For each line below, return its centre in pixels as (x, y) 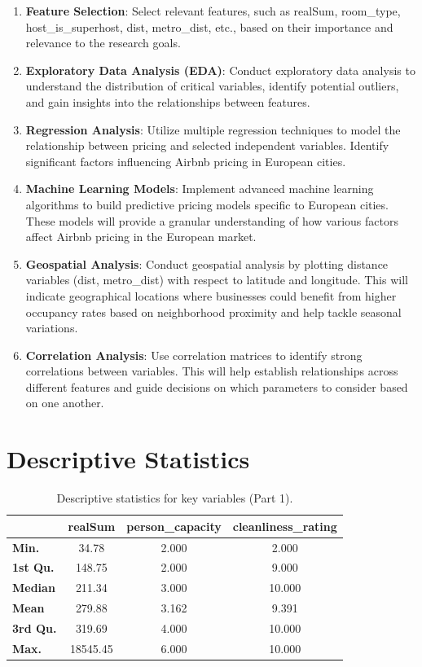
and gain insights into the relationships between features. (168, 101)
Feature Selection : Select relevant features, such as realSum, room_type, (213, 11)
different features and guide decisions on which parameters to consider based (217, 386)
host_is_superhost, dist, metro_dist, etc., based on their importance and (209, 26)
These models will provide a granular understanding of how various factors (212, 220)
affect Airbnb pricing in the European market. (141, 237)
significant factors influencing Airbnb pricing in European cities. (186, 161)
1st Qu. (33, 567)
